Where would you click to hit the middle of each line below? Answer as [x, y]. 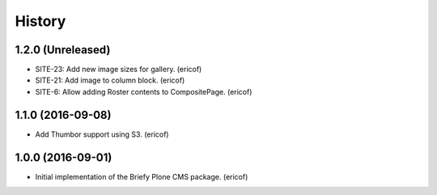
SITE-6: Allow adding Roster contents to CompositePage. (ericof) [144, 91]
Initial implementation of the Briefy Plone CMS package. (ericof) [142, 176]
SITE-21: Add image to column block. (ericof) [110, 80]
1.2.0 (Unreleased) [63, 50]
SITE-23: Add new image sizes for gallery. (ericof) [119, 70]
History [40, 21]
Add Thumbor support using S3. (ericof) [102, 134]
